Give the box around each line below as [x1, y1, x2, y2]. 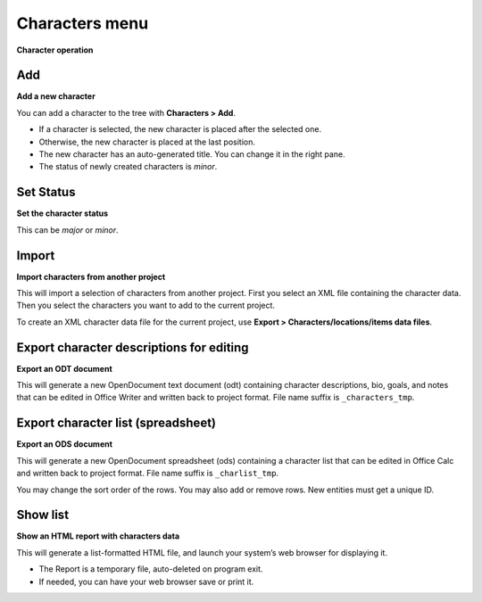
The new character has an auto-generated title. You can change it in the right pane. [38, 149, 345, 160]
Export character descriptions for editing [16, 340, 249, 355]
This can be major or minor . [16, 224, 120, 235]
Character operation [16, 45, 94, 55]
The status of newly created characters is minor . [38, 161, 218, 172]
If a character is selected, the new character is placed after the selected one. [38, 124, 321, 135]
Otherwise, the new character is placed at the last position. [38, 136, 256, 147]
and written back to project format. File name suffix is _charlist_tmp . [16, 468, 279, 479]
